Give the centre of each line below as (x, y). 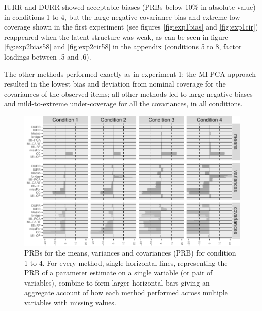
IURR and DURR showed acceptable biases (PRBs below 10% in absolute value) (130, 7)
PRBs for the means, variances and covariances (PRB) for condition (130, 253)
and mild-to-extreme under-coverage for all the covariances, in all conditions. (123, 104)
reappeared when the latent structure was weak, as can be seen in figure (116, 36)
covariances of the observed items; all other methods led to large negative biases (128, 93)
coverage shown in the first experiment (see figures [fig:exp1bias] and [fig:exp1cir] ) (131, 27)
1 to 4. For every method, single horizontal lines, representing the (126, 262)
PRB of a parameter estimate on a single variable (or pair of (119, 273)
